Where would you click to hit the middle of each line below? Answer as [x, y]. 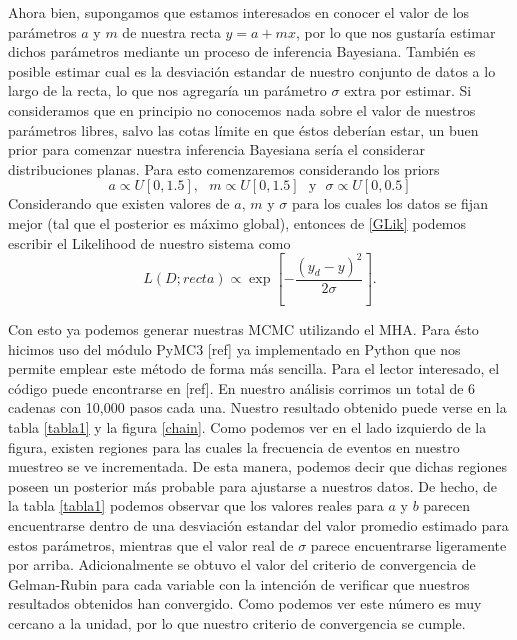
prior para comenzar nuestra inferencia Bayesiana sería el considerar [216, 149]
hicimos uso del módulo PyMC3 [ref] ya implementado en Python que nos [234, 348]
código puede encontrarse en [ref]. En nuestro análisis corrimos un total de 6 [242, 387]
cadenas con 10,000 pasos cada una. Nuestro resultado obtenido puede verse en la [257, 407]
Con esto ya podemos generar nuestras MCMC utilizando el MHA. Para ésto [243, 329]
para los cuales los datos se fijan [389, 203]
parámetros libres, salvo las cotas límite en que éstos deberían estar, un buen [243, 129]
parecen [447, 505]
